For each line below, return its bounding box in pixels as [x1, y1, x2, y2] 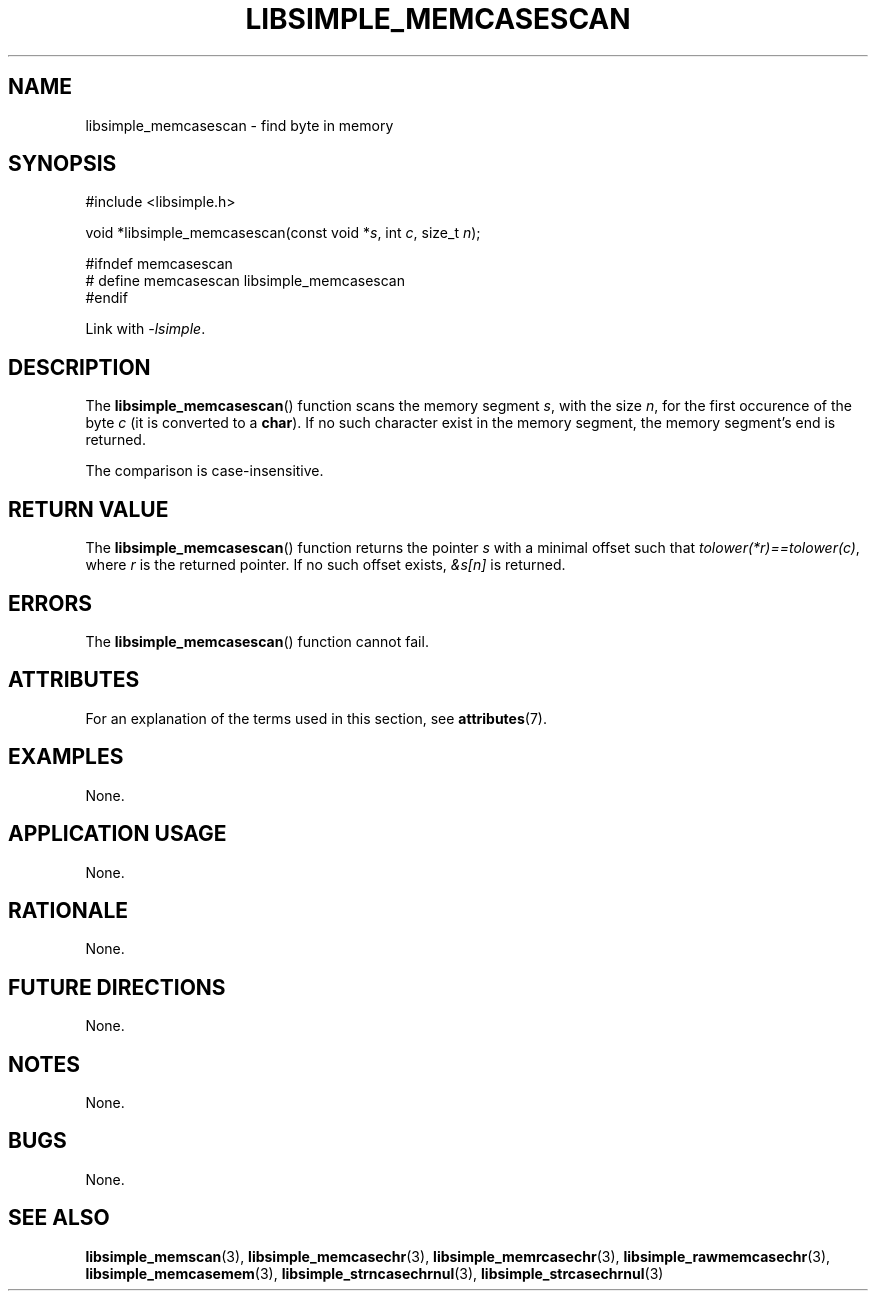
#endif [85, 289, 128, 307]
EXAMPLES [8, 744, 124, 770]
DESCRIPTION [8, 354, 151, 380]
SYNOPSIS [8, 151, 117, 177]
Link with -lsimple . [85, 320, 206, 338]
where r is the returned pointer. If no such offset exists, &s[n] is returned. [85, 556, 566, 574]
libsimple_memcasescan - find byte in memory [85, 116, 394, 134]
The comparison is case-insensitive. [85, 462, 324, 480]
